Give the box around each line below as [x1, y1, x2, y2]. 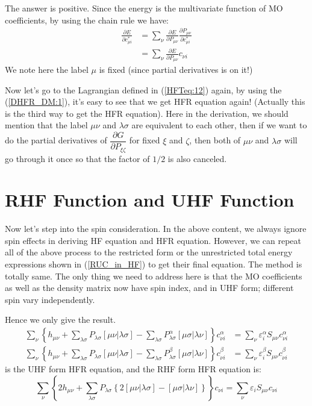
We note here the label [5, 63, 89, 76]
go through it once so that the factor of [5, 152, 150, 164]
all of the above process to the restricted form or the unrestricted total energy [5, 246, 293, 258]
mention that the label [5, 119, 88, 131]
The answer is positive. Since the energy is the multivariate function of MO [5, 2, 283, 14]
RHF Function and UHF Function [5, 187, 295, 212]
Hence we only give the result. [5, 313, 116, 326]
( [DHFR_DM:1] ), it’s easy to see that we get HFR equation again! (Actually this [5, 95, 305, 108]
